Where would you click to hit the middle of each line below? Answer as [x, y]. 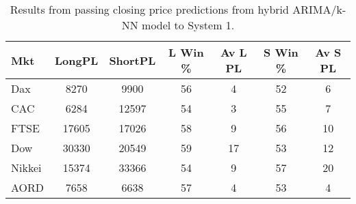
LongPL [77, 60]
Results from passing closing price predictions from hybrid [149, 9]
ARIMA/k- [319, 9]
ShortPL [132, 60]
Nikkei [26, 167]
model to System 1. [188, 25]
